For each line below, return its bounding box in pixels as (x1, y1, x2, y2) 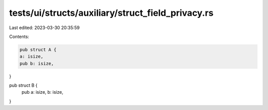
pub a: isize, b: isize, (21, 89, 64, 95)
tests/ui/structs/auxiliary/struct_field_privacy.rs (9, 7, 213, 18)
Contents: (9, 34, 29, 39)
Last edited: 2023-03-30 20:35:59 (9, 25, 80, 31)
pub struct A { (19, 47, 57, 52)
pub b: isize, (19, 61, 54, 66)
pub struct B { (9, 82, 38, 88)
